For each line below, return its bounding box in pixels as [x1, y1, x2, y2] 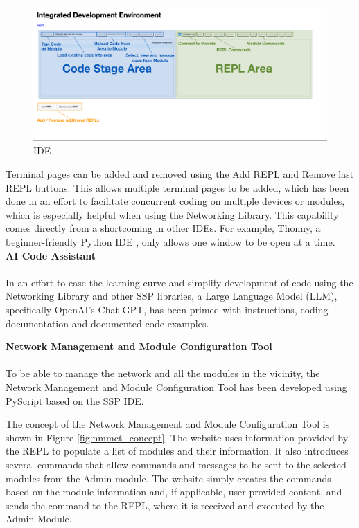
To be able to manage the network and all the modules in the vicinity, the [6, 366, 320, 381]
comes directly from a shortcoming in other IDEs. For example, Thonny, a [6, 221, 321, 235]
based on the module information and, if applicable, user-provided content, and [6, 484, 342, 499]
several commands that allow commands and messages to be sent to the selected [6, 457, 347, 471]
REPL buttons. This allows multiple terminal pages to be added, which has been [6, 180, 349, 194]
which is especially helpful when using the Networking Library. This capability [6, 207, 339, 221]
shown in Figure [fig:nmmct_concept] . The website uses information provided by [6, 430, 349, 444]
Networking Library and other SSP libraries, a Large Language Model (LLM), [6, 289, 338, 303]
